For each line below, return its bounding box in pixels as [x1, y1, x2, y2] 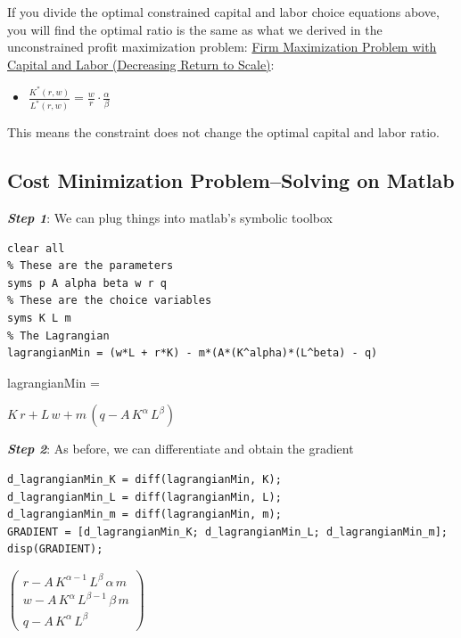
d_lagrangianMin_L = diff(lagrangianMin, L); [7, 490, 282, 503]
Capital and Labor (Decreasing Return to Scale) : [7, 54, 275, 73]
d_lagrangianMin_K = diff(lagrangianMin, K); [7, 472, 282, 486]
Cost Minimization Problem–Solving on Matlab [7, 167, 455, 194]
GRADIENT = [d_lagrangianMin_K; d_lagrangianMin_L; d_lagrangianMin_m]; [7, 525, 448, 538]
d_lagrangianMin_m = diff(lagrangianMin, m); [7, 508, 282, 521]
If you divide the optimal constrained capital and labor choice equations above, [7, 3, 440, 20]
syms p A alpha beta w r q [7, 276, 167, 290]
